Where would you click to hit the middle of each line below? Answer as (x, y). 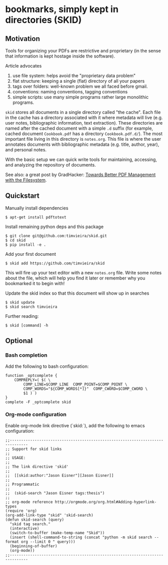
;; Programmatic (22, 484)
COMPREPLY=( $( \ (33, 380)
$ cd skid (16, 240)
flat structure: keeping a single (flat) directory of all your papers (78, 81)
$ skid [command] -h (27, 325)
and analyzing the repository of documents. (51, 165)
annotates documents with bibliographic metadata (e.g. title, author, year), (82, 144)
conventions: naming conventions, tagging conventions (70, 92)
